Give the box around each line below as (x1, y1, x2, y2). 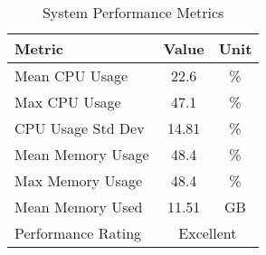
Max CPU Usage (14, 91, 121, 112)
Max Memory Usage (14, 170, 143, 191)
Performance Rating (14, 222, 142, 243)
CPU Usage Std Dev (14, 118, 145, 138)
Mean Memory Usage (14, 144, 149, 165)
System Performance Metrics (42, 2, 224, 23)
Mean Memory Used (14, 196, 143, 217)
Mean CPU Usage (14, 65, 128, 86)
